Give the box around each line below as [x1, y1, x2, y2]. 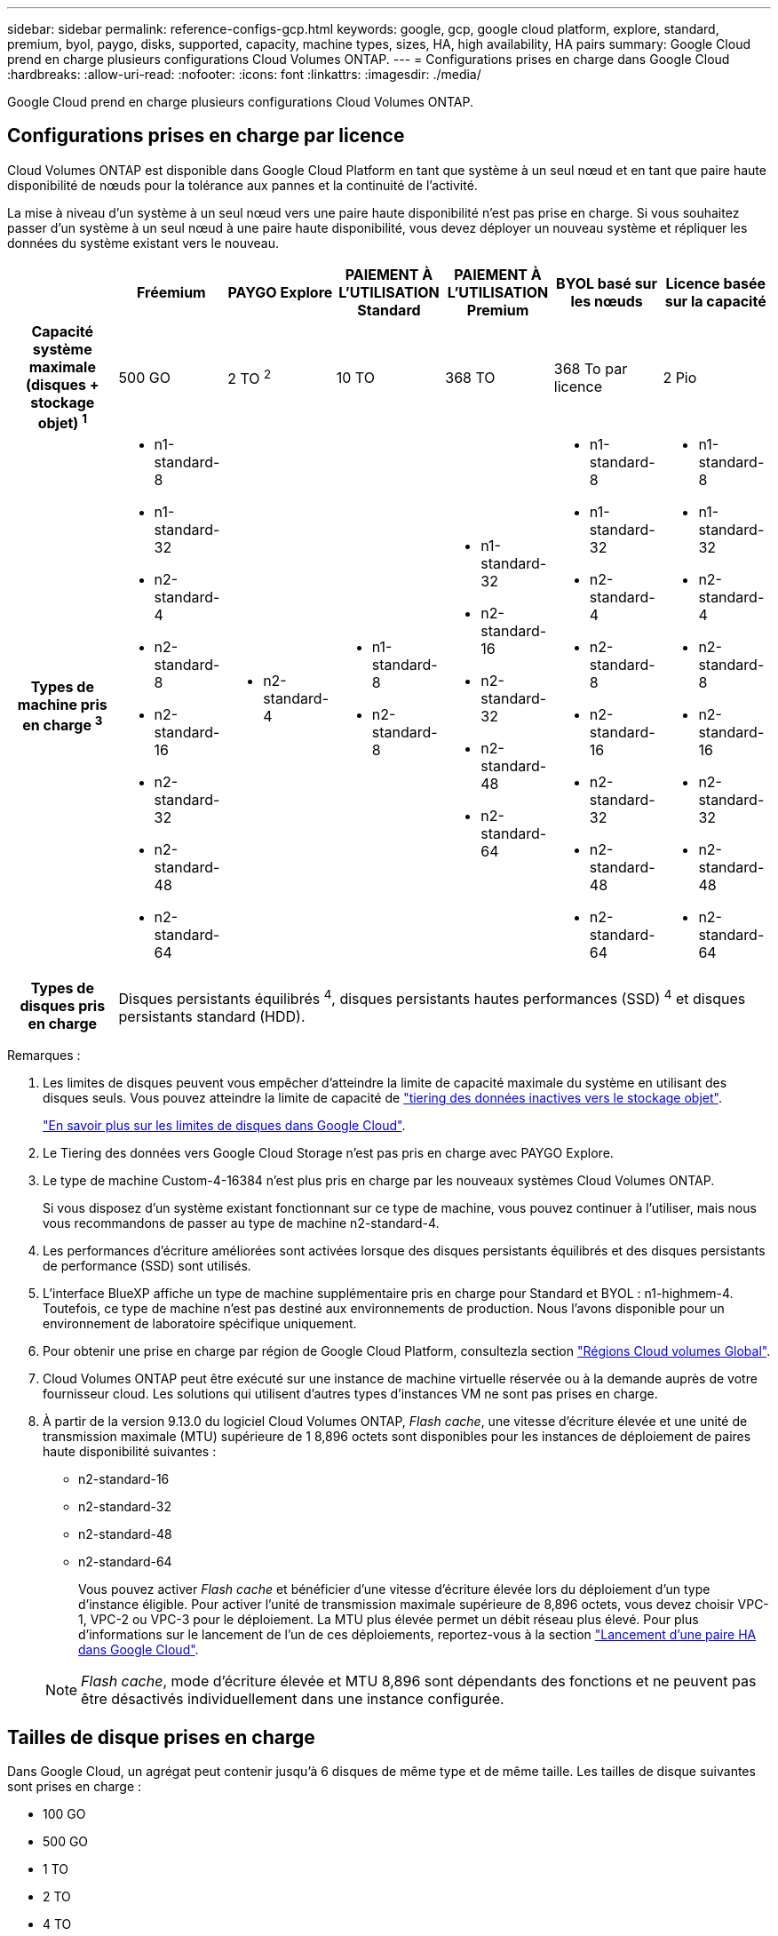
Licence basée [665, 274, 766, 292]
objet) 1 [37, 410, 87, 433]
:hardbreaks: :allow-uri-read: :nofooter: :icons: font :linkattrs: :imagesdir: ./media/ [7, 67, 481, 82]
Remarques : [7, 1048, 81, 1064]
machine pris [17, 695, 107, 713]
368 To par [553, 359, 628, 378]
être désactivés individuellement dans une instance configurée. [81, 1690, 504, 1709]
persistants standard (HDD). [118, 1007, 306, 1025]
